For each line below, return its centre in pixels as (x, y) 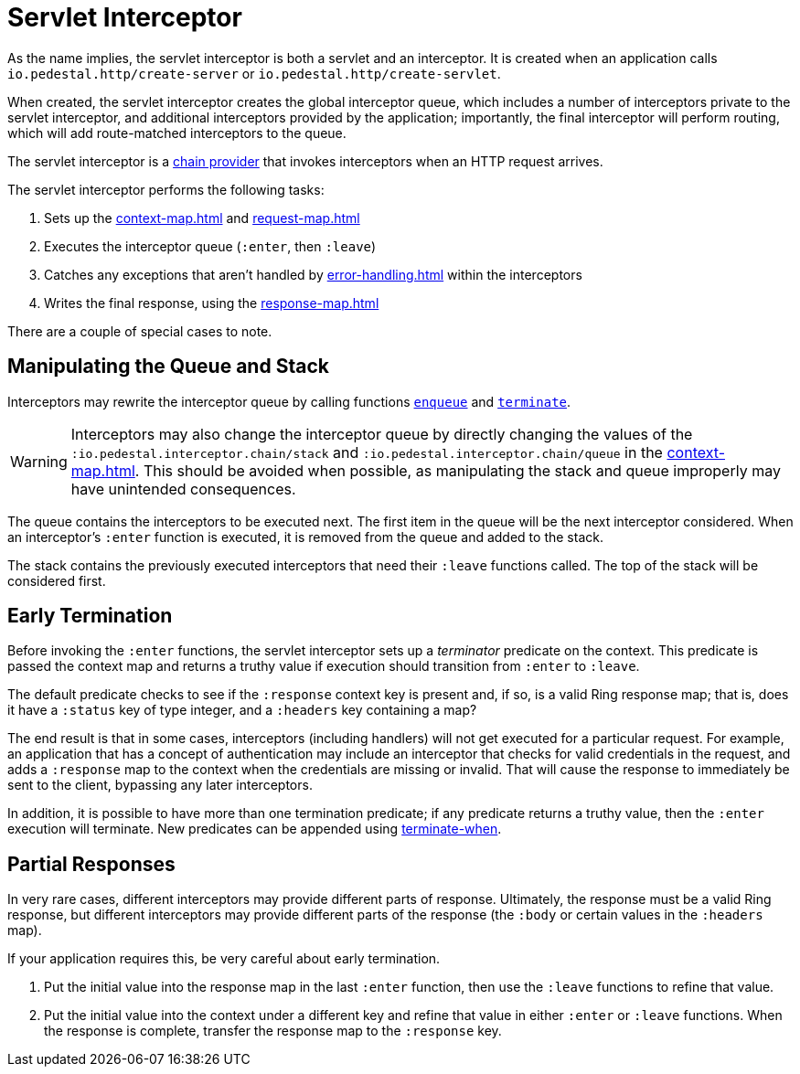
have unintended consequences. (183, 489)
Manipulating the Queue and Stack (168, 367)
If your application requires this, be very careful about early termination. (224, 959)
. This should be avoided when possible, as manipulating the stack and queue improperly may (458, 470)
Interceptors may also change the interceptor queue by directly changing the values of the (382, 434)
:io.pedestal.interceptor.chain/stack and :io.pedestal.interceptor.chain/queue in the (367, 452)
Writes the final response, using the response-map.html (212, 303)
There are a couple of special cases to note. (140, 331)
